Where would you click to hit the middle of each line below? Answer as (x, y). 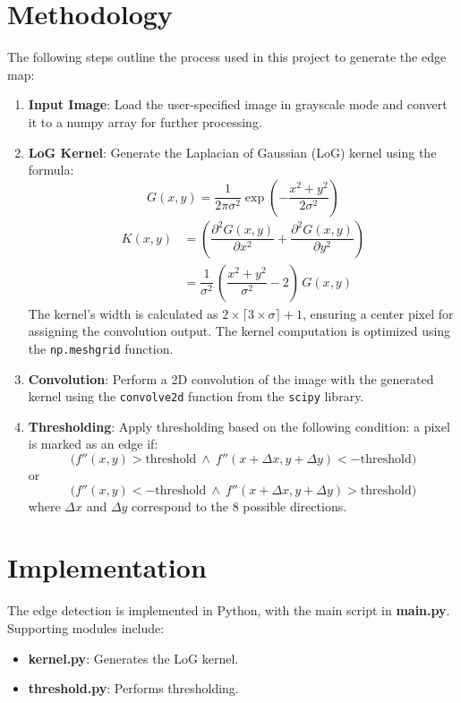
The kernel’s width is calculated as (123, 313)
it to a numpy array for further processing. (145, 121)
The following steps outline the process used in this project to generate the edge (227, 57)
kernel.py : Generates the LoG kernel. (133, 658)
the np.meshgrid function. (101, 348)
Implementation (107, 567)
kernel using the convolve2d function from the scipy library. (196, 396)
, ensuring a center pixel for (378, 313)
